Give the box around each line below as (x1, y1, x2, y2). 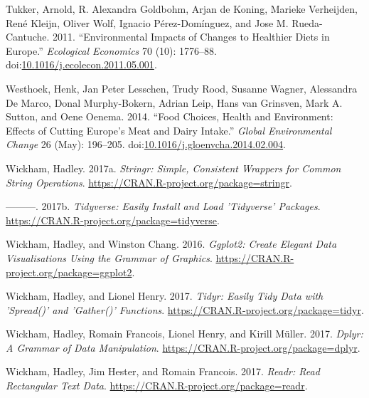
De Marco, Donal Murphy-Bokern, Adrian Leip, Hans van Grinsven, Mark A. (6, 95, 343, 110)
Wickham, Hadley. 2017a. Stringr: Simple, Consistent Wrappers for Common (6, 160, 341, 175)
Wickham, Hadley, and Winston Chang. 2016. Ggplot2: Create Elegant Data (6, 236, 337, 251)
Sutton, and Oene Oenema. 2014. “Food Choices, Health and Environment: (6, 109, 333, 124)
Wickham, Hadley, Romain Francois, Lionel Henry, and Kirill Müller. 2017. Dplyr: (6, 326, 363, 341)
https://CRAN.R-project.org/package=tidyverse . (6, 212, 220, 227)
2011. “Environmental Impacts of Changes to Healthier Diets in (53, 29, 330, 44)
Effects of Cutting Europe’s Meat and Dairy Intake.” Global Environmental (6, 122, 332, 137)
